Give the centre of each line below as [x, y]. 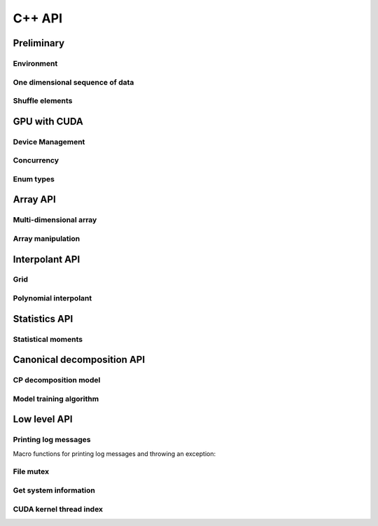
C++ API [38, 18]
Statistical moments [48, 339]
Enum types [34, 179]
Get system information [54, 490]
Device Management [49, 141]
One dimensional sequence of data [73, 82]
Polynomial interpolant [52, 298]
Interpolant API [47, 259]
